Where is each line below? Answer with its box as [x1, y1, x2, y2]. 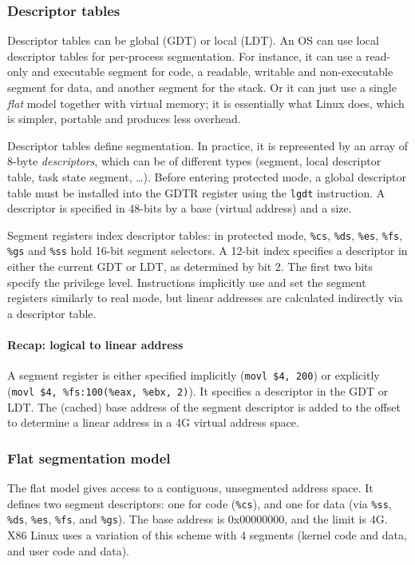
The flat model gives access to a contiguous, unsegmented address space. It [7, 479, 373, 496]
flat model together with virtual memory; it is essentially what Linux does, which [7, 94, 405, 111]
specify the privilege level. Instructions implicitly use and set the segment [7, 273, 366, 290]
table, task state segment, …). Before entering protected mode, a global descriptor [7, 168, 407, 185]
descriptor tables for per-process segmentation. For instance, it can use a [7, 47, 362, 64]
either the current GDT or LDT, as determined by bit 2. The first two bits [7, 258, 373, 275]
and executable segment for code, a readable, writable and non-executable [31, 63, 393, 80]
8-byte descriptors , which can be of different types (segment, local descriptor [7, 153, 381, 169]
